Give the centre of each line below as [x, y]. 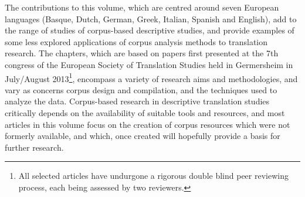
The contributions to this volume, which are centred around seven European [142, 7]
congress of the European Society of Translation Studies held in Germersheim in [149, 64]
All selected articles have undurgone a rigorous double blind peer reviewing [153, 176]
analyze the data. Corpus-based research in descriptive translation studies [137, 101]
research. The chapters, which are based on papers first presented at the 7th [142, 53]
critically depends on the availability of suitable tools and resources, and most [145, 113]
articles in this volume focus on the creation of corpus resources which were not [148, 124]
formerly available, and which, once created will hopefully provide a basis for [143, 136]
